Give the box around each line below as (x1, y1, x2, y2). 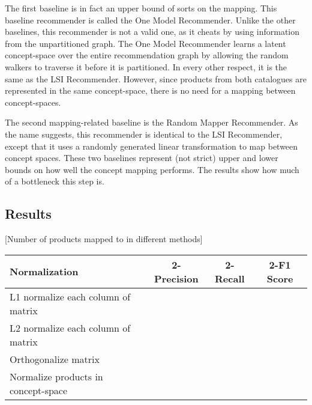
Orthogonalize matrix (10, 352, 100, 366)
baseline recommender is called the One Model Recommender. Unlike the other (5, 13, 296, 26)
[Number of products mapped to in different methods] (5, 233, 203, 245)
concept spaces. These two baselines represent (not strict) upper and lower (5, 151, 278, 164)
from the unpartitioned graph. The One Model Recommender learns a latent (5, 37, 286, 49)
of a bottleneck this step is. (5, 175, 104, 187)
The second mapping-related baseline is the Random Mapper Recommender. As (5, 116, 298, 129)
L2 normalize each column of (10, 320, 131, 335)
